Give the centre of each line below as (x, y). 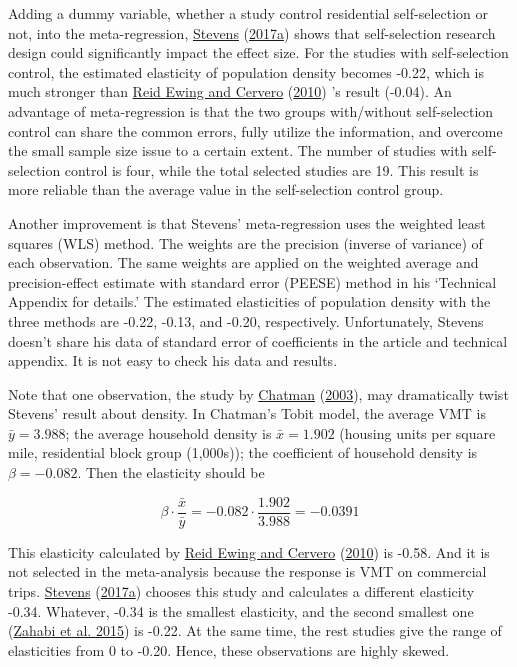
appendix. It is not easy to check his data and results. (173, 360)
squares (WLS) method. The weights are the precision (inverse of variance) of (245, 242)
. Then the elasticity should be (171, 472)
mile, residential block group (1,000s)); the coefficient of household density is (243, 452)
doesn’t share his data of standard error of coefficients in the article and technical (258, 340)
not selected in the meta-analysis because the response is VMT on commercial (247, 571)
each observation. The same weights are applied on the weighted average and (243, 262)
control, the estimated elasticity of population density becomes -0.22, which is (246, 71)
